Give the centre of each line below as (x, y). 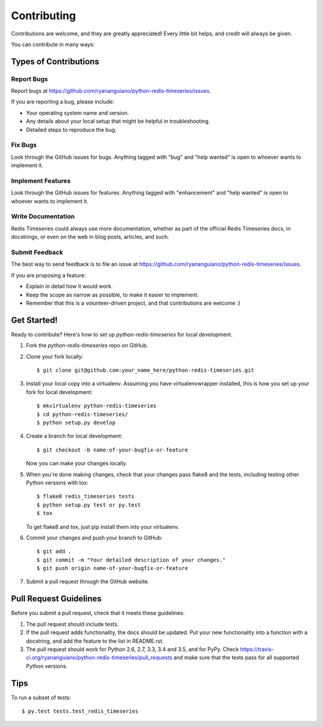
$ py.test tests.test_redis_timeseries (80, 711)
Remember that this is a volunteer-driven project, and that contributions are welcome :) (133, 303)
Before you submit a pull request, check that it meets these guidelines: (98, 613)
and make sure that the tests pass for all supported (236, 658)
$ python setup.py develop (76, 422)
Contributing (43, 16)
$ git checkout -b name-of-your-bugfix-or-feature (112, 450)
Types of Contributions (55, 61)
